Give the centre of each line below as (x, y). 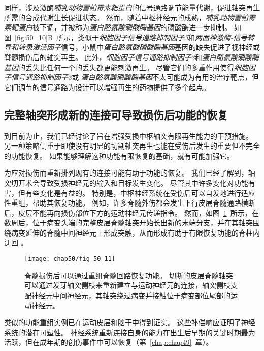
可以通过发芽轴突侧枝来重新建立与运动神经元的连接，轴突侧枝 (127, 285)
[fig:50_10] (31, 37)
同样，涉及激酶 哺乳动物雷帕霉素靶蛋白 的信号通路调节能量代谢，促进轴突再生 (132, 7)
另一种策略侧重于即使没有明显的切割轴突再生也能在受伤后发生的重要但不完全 (132, 146)
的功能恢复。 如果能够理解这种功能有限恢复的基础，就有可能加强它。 (119, 155)
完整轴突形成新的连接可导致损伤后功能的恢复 (116, 114)
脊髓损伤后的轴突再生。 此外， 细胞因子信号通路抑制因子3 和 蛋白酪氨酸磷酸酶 (131, 57)
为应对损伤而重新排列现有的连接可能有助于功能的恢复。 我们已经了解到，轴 (130, 173)
